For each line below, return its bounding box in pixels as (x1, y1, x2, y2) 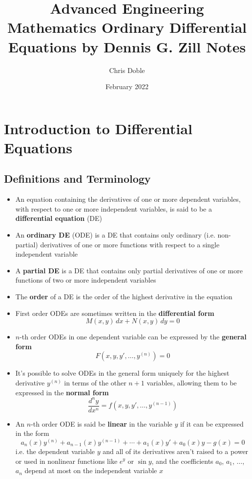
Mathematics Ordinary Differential (7, 17, 247, 37)
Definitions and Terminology (4, 171, 151, 186)
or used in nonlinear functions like (15, 455, 118, 466)
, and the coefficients (151, 455, 213, 466)
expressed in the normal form (15, 387, 109, 397)
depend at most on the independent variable (24, 465, 157, 476)
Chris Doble (109, 65, 145, 75)
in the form (15, 428, 49, 438)
